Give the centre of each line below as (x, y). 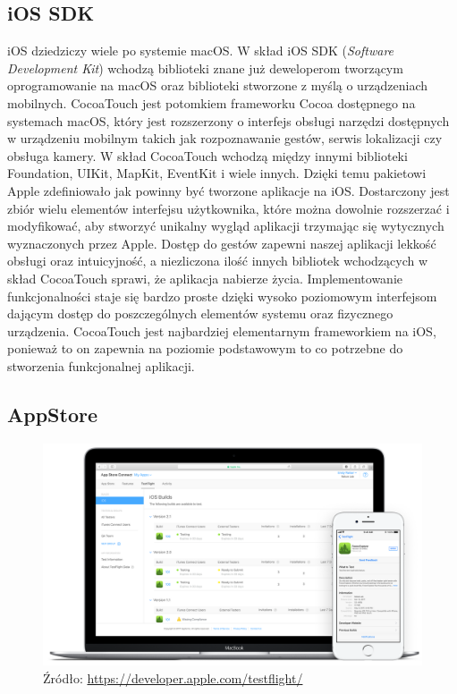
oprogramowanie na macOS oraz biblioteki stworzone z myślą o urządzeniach (218, 85)
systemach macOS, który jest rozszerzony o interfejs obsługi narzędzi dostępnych (228, 120)
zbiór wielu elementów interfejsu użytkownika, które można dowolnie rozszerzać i (228, 208)
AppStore (52, 414)
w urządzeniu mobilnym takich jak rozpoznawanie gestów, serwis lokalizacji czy (225, 138)
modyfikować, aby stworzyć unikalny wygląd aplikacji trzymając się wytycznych (226, 226)
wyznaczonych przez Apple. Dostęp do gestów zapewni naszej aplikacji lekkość (222, 243)
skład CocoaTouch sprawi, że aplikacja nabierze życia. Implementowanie (205, 278)
